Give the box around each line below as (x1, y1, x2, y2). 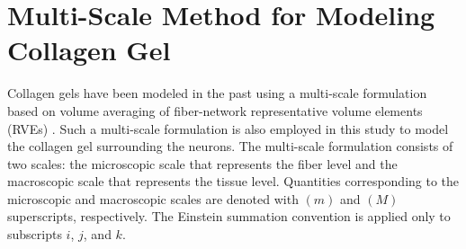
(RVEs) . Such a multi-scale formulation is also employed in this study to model (7, 119, 449, 138)
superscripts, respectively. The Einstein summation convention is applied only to (7, 207, 451, 226)
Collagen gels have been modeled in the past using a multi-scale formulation (7, 84, 427, 102)
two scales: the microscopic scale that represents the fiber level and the (7, 154, 398, 173)
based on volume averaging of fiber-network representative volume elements (7, 101, 423, 120)
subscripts (7, 225, 62, 244)
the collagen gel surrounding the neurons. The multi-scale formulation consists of (7, 137, 453, 156)
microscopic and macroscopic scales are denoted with (7, 189, 299, 208)
